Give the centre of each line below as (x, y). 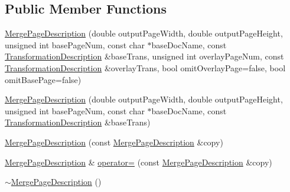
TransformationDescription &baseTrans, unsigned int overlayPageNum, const (144, 56)
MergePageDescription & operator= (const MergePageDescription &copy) (139, 162)
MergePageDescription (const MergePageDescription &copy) (114, 142)
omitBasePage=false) (43, 79)
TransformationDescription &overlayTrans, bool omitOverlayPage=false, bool (145, 67)
